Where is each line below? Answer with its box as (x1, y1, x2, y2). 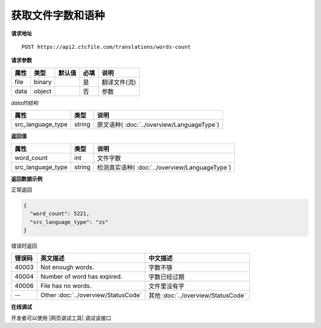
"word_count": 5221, (30, 210, 90, 217)
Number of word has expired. (40, 273, 123, 281)
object (33, 87, 52, 95)
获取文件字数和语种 (11, 9, 105, 22)
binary (33, 77, 52, 86)
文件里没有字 (148, 282, 184, 290)
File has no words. (40, 282, 92, 290)
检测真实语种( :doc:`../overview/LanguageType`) (97, 163, 232, 171)
